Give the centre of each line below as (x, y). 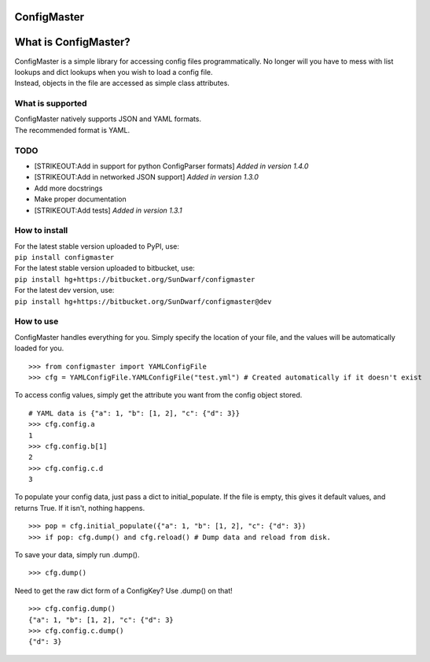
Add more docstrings (68, 188)
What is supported (51, 104)
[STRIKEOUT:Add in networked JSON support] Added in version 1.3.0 (146, 177)
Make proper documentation (81, 199)
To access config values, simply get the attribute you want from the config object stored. (158, 395)
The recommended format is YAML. (72, 130)
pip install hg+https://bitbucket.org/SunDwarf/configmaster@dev (143, 301)
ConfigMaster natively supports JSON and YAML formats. (108, 119)
